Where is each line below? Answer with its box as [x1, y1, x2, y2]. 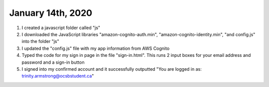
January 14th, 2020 [9, 7, 92, 18]
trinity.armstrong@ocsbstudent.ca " [21, 73, 94, 79]
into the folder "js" [21, 39, 59, 44]
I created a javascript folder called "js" [21, 25, 101, 31]
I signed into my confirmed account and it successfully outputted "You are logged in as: [21, 66, 202, 72]
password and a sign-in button [21, 59, 85, 65]
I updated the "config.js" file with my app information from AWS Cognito [21, 45, 170, 51]
